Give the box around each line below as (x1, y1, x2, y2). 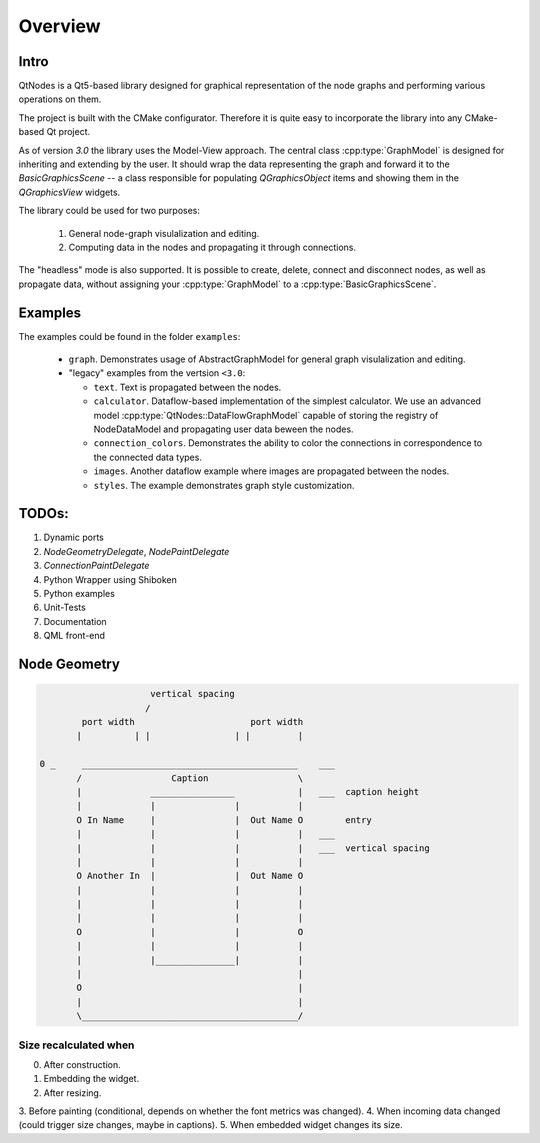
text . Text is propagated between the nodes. (93, 381, 282, 393)
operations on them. (18, 93, 102, 105)
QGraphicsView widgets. (18, 186, 121, 198)
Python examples (43, 588, 115, 600)
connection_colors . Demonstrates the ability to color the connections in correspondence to (93, 437, 483, 449)
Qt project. (46, 126, 91, 138)
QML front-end (43, 630, 105, 642)
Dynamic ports (43, 531, 104, 544)
